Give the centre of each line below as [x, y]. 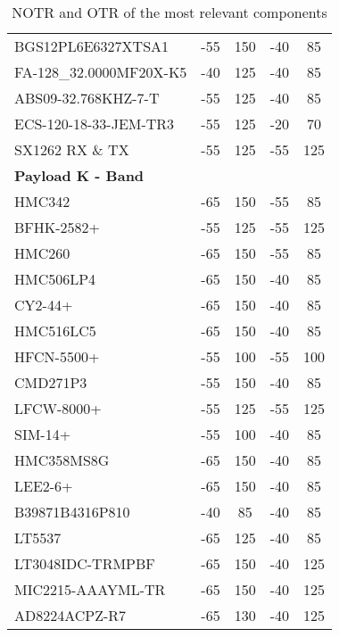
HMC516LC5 [55, 331]
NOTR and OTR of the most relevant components [169, 12]
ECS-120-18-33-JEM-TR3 [95, 124]
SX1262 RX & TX [72, 149]
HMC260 [42, 253]
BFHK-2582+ [58, 227]
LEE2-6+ [44, 486]
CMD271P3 [51, 382]
